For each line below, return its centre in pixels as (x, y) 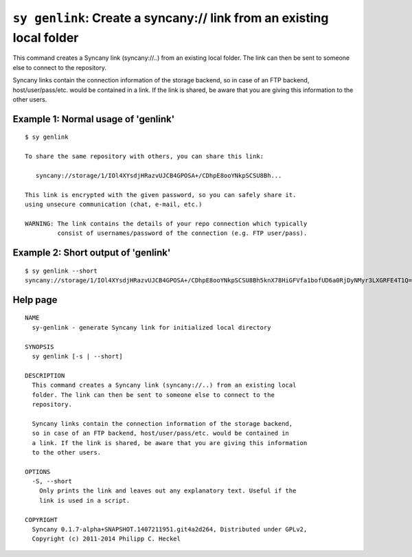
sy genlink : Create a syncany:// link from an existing (171, 18)
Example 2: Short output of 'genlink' (92, 253)
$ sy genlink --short (61, 271)
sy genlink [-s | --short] (77, 356)
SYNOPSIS (39, 346)
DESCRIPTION (45, 375)
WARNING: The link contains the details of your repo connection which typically (166, 224)
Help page (35, 300)
